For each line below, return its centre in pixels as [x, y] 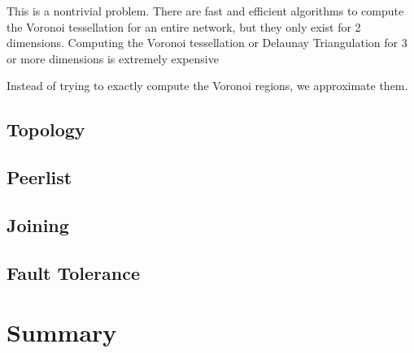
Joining [38, 224]
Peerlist [39, 177]
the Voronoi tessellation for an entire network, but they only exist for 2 [184, 26]
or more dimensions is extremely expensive [113, 58]
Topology [46, 129]
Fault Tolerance [74, 272]
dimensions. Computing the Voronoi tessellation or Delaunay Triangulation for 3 [207, 43]
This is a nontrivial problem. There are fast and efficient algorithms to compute [205, 11]
